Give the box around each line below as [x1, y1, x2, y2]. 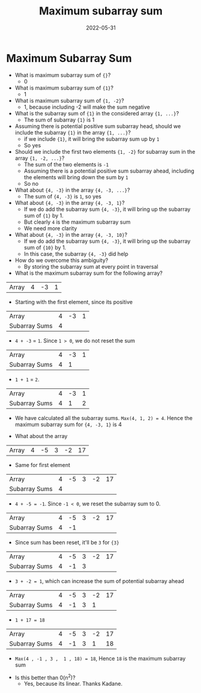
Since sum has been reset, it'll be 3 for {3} [14, 539, 119, 546]
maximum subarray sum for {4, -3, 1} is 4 [14, 421, 122, 428]
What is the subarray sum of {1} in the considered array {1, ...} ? [14, 109, 179, 117]
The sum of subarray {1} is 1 [23, 116, 95, 123]
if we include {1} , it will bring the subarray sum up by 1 [23, 135, 160, 142]
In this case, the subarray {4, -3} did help [23, 250, 129, 257]
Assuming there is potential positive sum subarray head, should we [14, 122, 181, 130]
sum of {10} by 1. [23, 243, 67, 251]
